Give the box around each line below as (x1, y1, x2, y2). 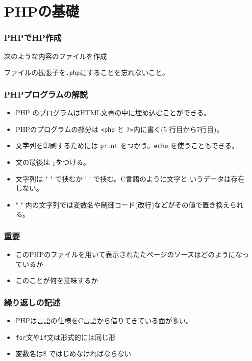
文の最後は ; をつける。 (15, 156, 90, 167)
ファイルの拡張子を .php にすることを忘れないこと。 (4, 67, 169, 77)
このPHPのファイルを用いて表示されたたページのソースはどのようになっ (15, 249, 249, 259)
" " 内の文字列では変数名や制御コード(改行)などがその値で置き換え (15, 199, 230, 209)
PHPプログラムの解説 (4, 88, 88, 100)
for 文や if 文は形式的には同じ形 (15, 332, 116, 342)
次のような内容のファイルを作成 (4, 51, 107, 61)
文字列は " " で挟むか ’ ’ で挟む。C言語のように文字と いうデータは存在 (15, 173, 245, 183)
